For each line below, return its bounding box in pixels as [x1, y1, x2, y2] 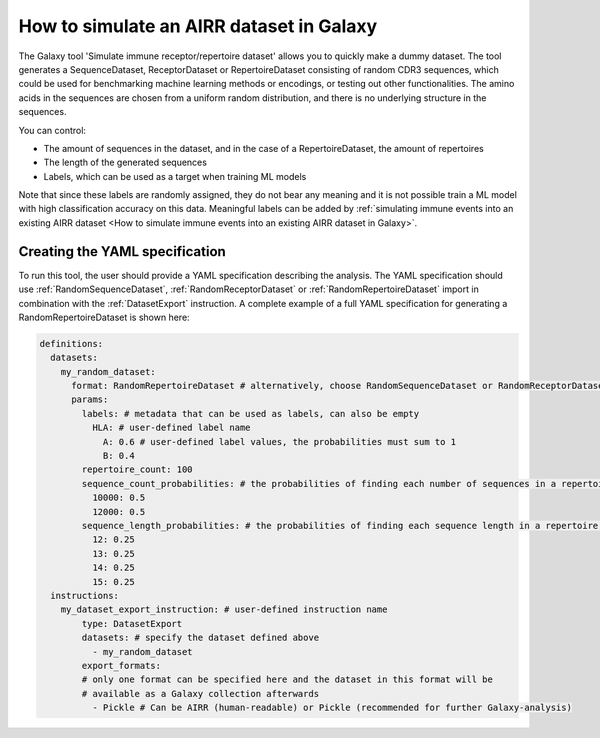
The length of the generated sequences [43, 156, 207, 169]
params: [71, 394, 109, 405]
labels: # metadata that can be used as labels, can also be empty [81, 408, 420, 419]
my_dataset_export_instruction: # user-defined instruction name [60, 604, 388, 615]
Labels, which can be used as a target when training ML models [43, 170, 307, 182]
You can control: [18, 124, 87, 136]
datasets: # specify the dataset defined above [81, 632, 320, 644]
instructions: [50, 590, 120, 601]
